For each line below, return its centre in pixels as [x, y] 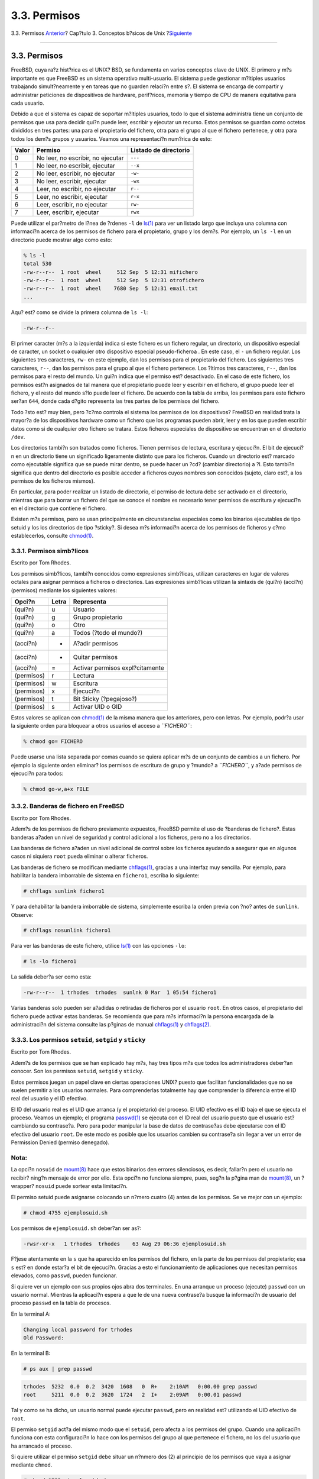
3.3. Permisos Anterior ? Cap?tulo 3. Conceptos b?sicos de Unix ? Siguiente [101, 33]
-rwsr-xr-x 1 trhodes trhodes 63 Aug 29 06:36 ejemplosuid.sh [125, 1244]
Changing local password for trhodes [78, 1329]
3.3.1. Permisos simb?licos [50, 551]
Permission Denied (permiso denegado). [60, 1142]
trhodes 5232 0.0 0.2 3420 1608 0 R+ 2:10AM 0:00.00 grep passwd [140, 1386]
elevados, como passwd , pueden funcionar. [64, 1275]
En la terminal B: [31, 1353]
